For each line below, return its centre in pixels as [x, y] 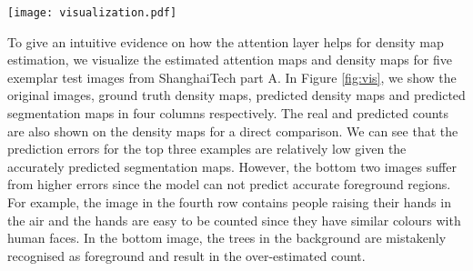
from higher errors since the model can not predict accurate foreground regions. [229, 184]
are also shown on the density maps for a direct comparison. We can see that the [233, 130]
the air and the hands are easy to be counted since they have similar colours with [234, 220]
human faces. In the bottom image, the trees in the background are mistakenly [227, 238]
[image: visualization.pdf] [92, 13]
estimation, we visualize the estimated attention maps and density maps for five [230, 60]
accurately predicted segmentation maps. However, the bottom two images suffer [232, 166]
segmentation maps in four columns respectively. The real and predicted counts [228, 113]
